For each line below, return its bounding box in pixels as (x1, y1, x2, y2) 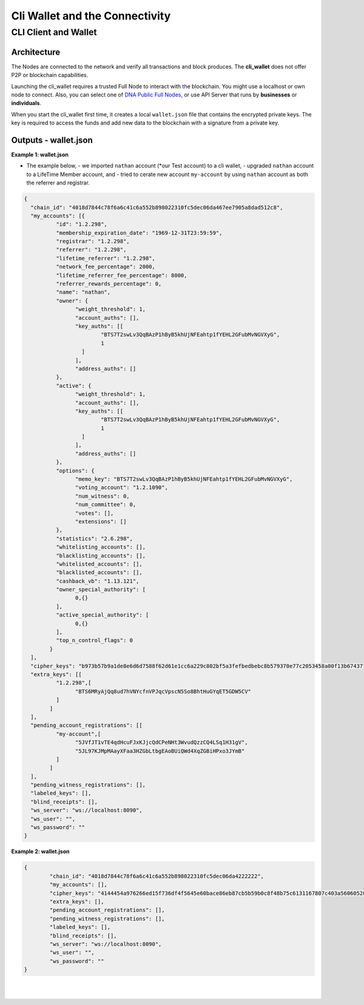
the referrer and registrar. (26, 179, 90, 186)
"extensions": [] (75, 518, 127, 525)
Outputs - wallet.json (11, 135, 93, 145)
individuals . (11, 100, 42, 107)
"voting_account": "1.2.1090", (75, 484, 168, 491)
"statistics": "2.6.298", (55, 535, 133, 542)
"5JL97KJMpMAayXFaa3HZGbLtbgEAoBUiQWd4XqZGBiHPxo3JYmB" (75, 747, 245, 754)
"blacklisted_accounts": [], (55, 569, 143, 576)
